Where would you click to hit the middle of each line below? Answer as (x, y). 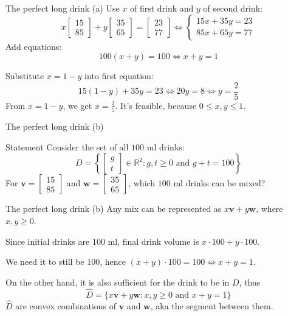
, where (269, 209)
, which (142, 183)
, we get (77, 105)
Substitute (25, 76)
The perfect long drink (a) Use (63, 8)
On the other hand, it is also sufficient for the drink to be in (118, 282)
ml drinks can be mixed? (219, 183)
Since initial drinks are (48, 241)
